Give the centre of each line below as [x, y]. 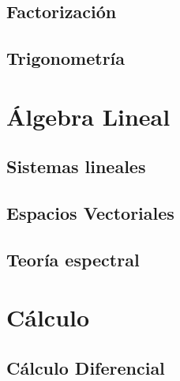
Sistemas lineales [76, 166]
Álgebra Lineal [88, 116]
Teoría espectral [73, 259]
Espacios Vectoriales [90, 213]
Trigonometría [66, 58]
